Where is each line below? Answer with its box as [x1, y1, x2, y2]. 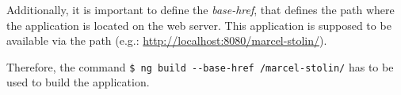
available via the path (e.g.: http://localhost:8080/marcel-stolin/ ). [6, 32, 327, 49]
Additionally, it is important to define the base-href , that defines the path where [6, 2, 395, 17]
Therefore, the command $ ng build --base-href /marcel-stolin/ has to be [6, 58, 394, 75]
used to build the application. [6, 74, 150, 90]
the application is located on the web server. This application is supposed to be [6, 16, 391, 33]
